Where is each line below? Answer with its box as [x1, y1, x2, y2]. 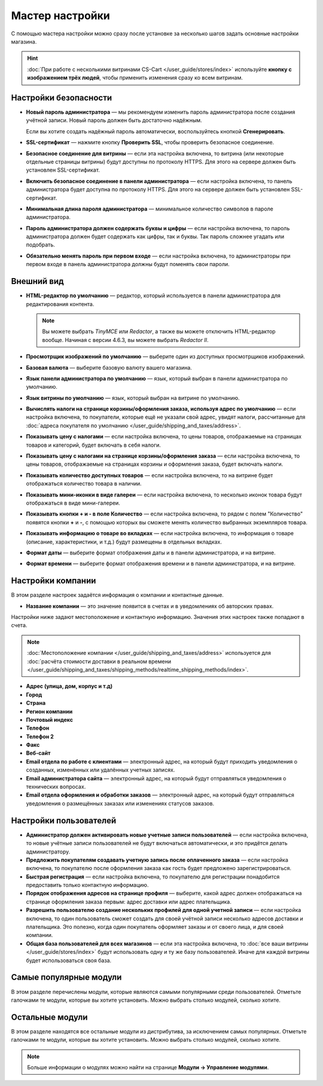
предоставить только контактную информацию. [26, 881, 149, 889]
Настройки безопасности [11, 93, 112, 103]
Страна [26, 700, 46, 707]
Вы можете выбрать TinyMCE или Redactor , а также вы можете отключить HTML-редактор [42, 328, 276, 335]
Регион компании [26, 707, 73, 715]
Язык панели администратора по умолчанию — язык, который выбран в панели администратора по [26, 374, 288, 382]
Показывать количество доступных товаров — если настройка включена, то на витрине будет [26, 471, 273, 478]
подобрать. [26, 241, 55, 248]
